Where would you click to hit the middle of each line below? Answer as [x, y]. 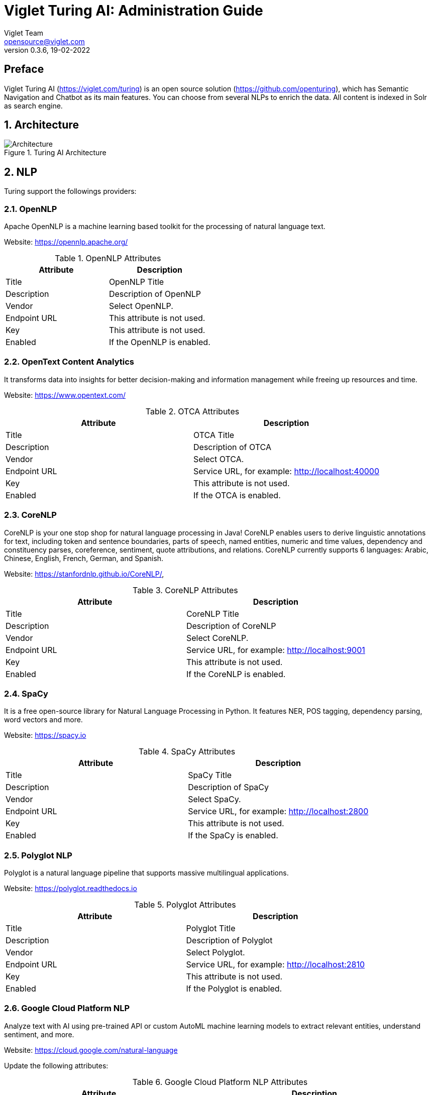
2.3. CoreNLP [30, 515]
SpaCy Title [210, 775]
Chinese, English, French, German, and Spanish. [84, 558]
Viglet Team [24, 33]
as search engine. [33, 105]
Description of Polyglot [229, 941]
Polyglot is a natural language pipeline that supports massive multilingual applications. [146, 873]
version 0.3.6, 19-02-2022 [47, 50]
